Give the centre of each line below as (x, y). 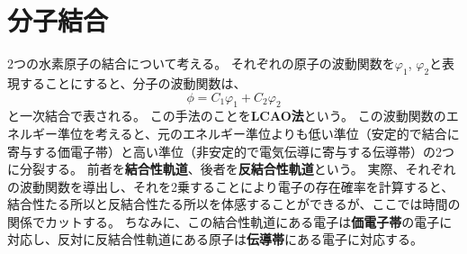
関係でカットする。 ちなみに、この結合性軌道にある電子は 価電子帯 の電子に (230, 221)
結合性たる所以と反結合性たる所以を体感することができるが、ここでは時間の (234, 204)
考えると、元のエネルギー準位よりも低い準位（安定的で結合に (277, 133)
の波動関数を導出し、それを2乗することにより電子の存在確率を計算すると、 (231, 186)
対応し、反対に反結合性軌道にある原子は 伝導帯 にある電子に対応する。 (215, 239)
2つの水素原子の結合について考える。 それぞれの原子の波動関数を (201, 63)
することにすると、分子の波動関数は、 (133, 82)
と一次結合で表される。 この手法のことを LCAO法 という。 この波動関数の (227, 116)
